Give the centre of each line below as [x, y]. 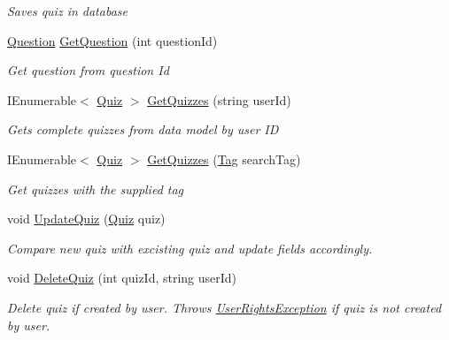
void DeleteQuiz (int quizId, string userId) [122, 278]
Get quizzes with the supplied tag [96, 189]
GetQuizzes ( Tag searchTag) [224, 159]
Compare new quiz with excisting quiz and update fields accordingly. [190, 248]
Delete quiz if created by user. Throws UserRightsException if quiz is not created [224, 307]
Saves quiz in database [67, 11]
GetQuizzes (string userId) [219, 99]
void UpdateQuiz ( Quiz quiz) [86, 219]
